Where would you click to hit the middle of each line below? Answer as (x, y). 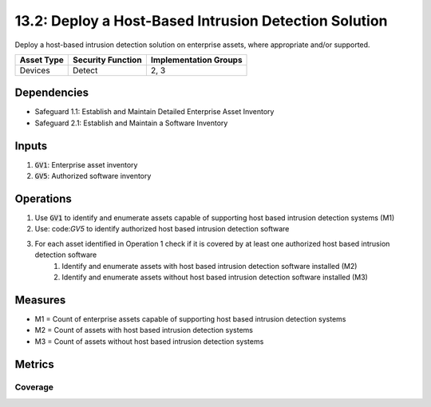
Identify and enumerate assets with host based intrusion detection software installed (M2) (210, 266)
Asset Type (42, 60)
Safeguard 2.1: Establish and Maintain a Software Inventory (131, 123)
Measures (40, 300)
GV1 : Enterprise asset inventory (86, 164)
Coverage (34, 387)
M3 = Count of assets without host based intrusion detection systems (149, 341)
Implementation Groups (196, 60)
